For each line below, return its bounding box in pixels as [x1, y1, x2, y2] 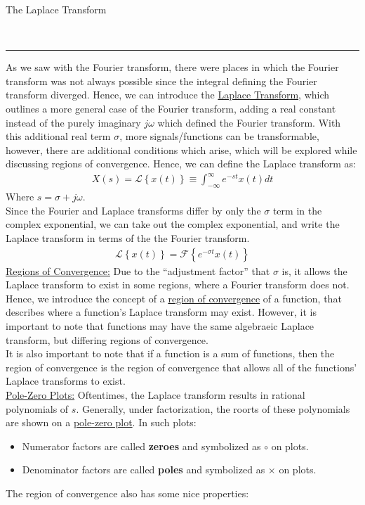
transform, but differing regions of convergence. [6, 332, 208, 347]
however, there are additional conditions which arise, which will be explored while [6, 142, 357, 157]
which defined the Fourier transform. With [157, 115, 341, 129]
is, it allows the [281, 263, 347, 278]
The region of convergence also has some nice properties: [6, 485, 249, 500]
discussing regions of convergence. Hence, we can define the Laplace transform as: [6, 156, 356, 171]
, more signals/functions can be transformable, [119, 129, 319, 143]
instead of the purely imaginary [6, 115, 141, 129]
